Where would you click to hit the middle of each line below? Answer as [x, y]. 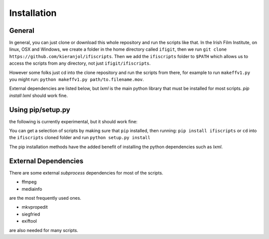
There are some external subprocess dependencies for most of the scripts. [86, 173]
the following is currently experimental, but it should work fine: [73, 121]
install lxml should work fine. [39, 95]
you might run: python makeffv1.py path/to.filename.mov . [76, 80]
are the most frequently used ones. [45, 198]
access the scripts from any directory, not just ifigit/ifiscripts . [80, 63]
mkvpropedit [35, 207]
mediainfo [32, 189]
